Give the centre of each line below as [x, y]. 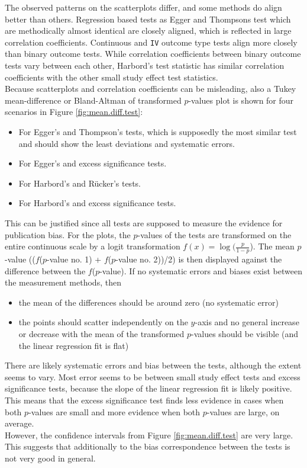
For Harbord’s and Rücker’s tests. [80, 183]
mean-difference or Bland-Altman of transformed [93, 100]
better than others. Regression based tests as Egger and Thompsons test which [148, 19]
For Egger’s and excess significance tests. [93, 163]
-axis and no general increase [247, 322]
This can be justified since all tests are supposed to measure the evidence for [144, 222]
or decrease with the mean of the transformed [101, 333]
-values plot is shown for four [241, 100]
